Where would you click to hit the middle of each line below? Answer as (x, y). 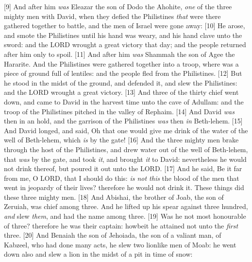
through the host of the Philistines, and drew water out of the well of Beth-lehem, (126, 149)
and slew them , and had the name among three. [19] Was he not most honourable (125, 216)
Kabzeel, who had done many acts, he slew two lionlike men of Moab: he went (120, 244)
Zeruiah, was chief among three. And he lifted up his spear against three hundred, (126, 206)
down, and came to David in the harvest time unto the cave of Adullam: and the (124, 101)
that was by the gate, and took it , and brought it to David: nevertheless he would (125, 159)
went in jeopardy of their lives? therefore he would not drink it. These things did (124, 187)
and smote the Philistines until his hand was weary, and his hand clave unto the (123, 35)
